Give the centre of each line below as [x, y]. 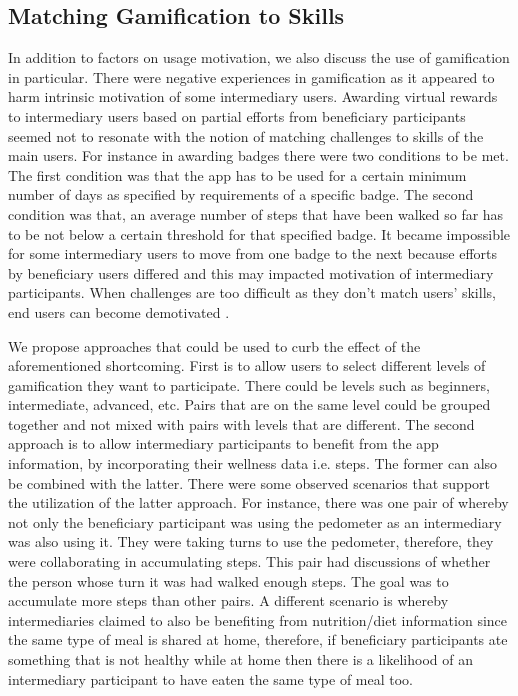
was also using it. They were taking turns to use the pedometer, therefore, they [251, 541]
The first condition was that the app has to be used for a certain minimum [237, 174]
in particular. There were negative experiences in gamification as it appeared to [251, 76]
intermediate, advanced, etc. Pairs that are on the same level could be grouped [249, 404]
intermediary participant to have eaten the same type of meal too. [211, 678]
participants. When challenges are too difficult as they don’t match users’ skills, [252, 292]
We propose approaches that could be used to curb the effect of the [214, 345]
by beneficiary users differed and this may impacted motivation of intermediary [251, 272]
